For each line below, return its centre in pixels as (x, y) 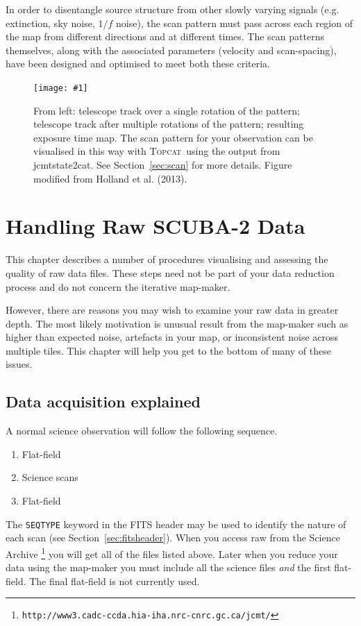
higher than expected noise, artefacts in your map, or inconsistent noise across (172, 337)
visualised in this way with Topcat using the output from (157, 151)
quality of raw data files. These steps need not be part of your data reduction (170, 272)
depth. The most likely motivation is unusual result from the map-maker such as (177, 323)
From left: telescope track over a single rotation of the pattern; (167, 110)
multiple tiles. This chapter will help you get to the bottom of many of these (168, 350)
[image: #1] (61, 88)
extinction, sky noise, (50, 23)
